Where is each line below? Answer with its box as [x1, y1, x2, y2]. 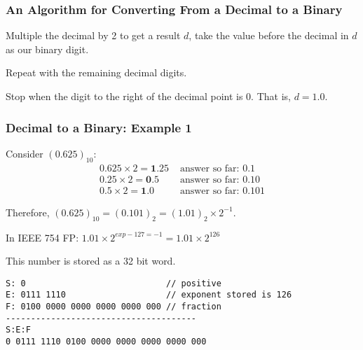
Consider [6, 146, 43, 160]
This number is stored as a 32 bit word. [6, 253, 176, 268]
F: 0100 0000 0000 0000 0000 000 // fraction [6, 302, 221, 311]
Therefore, [6, 204, 50, 219]
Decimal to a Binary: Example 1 [6, 118, 192, 136]
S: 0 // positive [6, 278, 221, 288]
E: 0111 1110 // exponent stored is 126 [6, 290, 292, 300]
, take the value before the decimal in [189, 28, 349, 43]
